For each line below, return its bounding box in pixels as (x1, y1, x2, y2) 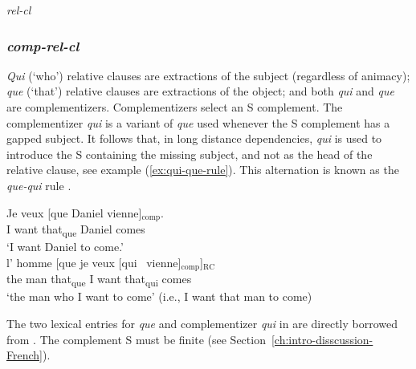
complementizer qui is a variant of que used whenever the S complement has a (6, 114, 390, 131)
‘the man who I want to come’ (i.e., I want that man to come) (6, 288, 312, 305)
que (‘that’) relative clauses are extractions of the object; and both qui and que (6, 83, 394, 99)
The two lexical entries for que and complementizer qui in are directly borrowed (6, 314, 398, 331)
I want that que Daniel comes (6, 221, 145, 239)
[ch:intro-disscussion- (271, 330, 373, 347)
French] (6, 347, 43, 363)
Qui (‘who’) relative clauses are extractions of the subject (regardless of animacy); (6, 67, 410, 83)
